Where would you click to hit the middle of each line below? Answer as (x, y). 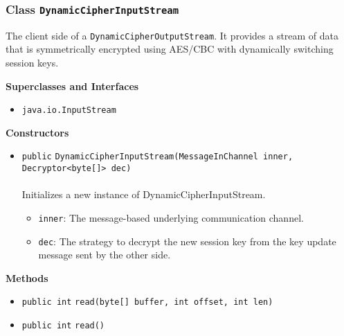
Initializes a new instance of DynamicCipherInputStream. (144, 194)
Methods (27, 277)
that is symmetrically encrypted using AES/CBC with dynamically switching (170, 49)
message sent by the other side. (105, 255)
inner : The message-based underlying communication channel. (171, 217)
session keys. (32, 63)
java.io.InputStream (69, 110)
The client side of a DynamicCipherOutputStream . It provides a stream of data (172, 35)
